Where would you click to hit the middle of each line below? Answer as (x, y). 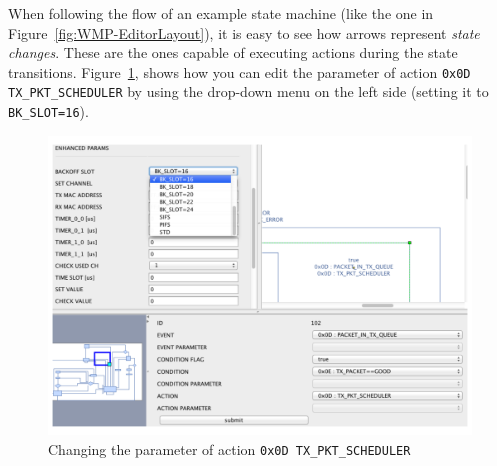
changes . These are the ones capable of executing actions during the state (233, 52)
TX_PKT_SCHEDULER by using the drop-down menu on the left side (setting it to (248, 91)
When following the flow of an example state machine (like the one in (221, 13)
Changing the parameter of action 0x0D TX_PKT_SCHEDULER (229, 448)
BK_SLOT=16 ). (48, 111)
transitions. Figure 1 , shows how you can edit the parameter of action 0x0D (239, 71)
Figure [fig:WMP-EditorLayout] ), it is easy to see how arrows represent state (244, 32)
